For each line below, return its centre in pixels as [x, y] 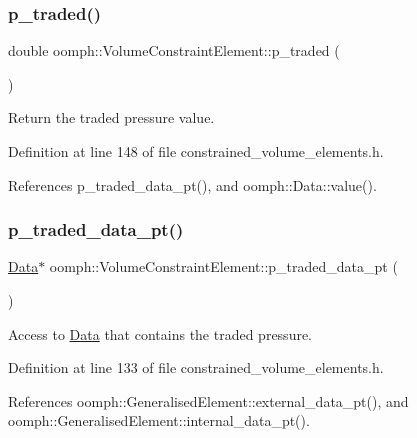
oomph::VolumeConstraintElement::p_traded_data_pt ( [223, 266]
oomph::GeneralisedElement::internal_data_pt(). [159, 420]
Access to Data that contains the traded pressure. [160, 333]
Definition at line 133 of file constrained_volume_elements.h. [196, 367]
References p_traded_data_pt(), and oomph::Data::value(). [192, 184]
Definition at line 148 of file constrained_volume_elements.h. [196, 151]
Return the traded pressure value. [111, 117]
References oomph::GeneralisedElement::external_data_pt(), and [208, 400]
